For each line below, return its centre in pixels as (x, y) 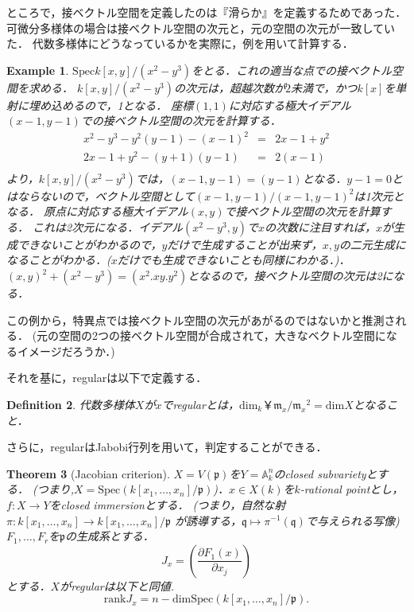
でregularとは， (200, 404)
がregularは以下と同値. (117, 585)
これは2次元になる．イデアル (108, 226)
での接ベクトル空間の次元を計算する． (181, 121)
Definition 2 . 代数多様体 (71, 404)
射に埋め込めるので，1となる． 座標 (100, 105)
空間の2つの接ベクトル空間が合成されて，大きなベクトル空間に (222, 335)
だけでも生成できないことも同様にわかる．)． (234, 260)
